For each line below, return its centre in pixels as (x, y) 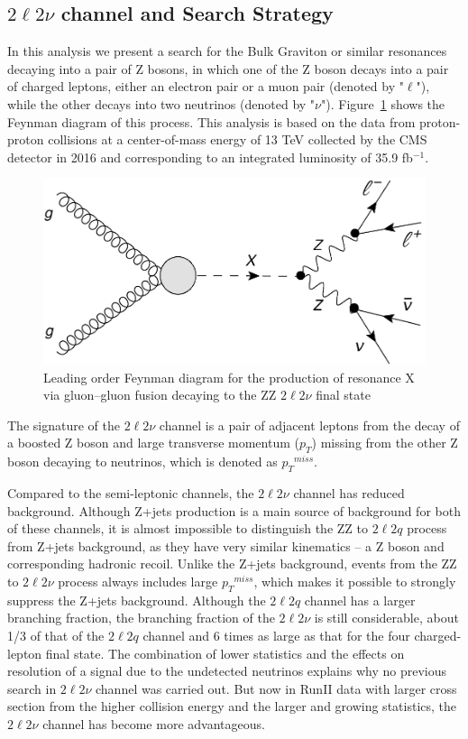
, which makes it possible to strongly (355, 581)
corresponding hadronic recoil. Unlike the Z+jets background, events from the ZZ (232, 563)
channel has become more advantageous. (154, 723)
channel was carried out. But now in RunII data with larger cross (276, 688)
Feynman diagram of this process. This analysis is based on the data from (211, 121)
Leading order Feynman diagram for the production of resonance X (229, 377)
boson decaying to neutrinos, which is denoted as (142, 462)
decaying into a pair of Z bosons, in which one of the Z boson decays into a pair (228, 68)
